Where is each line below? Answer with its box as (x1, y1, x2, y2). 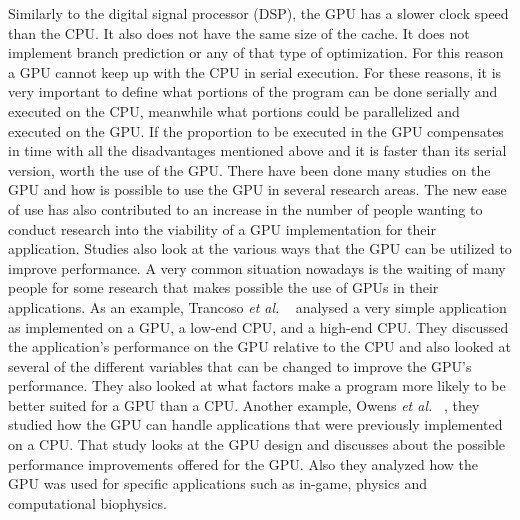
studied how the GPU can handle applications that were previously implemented (8, 414, 503, 435)
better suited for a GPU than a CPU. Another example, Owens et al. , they (8, 394, 480, 415)
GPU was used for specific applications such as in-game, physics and (8, 473, 427, 494)
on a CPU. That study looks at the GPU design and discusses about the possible (8, 434, 506, 455)
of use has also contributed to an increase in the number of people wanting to (8, 198, 483, 219)
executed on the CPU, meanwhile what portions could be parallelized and (8, 100, 460, 121)
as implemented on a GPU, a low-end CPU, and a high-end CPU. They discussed (8, 316, 509, 337)
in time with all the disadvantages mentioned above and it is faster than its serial (8, 140, 507, 161)
